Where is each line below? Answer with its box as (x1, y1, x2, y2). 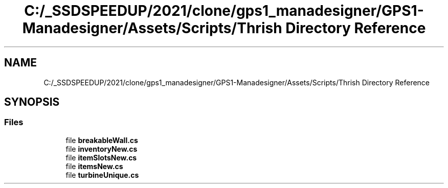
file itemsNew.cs (65, 161, 123, 171)
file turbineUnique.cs (65, 170, 139, 179)
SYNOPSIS (4, 96, 60, 109)
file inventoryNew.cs (65, 144, 138, 153)
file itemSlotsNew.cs (65, 153, 137, 162)
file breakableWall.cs (65, 135, 138, 145)
